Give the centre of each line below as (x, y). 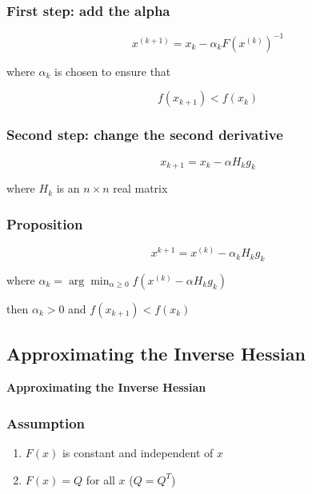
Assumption (46, 422)
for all (100, 479)
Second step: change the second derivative (145, 135)
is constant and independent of (138, 452)
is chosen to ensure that (113, 71)
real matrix (140, 188)
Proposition (45, 223)
